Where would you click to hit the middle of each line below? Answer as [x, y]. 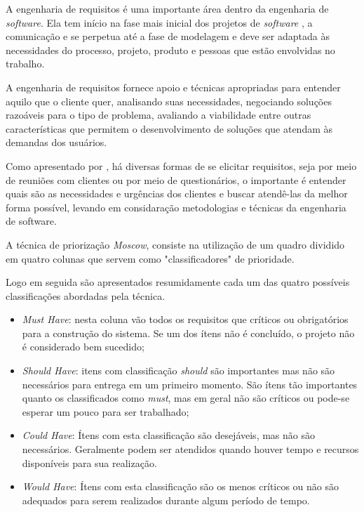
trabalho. [25, 64]
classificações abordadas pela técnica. [86, 295]
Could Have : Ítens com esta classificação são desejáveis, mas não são [168, 435]
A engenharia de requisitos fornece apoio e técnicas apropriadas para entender [173, 87]
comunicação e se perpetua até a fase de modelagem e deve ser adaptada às [168, 36]
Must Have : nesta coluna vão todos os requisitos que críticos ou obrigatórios [185, 319]
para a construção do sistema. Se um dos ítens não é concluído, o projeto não [188, 333]
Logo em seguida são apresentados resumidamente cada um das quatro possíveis [178, 282]
